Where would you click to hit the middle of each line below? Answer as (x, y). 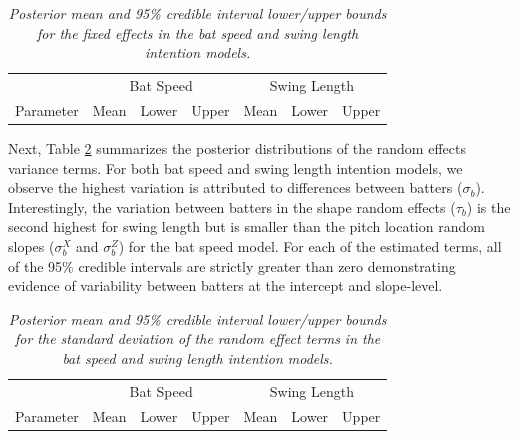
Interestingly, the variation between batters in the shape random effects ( (232, 206)
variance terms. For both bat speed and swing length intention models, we (235, 167)
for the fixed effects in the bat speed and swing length (198, 32)
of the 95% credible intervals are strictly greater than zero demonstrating (232, 265)
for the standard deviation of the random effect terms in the (197, 338)
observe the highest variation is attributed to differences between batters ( (235, 187)
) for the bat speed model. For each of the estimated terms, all (310, 245)
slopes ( (31, 245)
